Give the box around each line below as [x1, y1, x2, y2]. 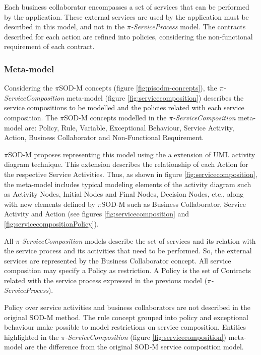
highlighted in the [4, 331, 59, 342]
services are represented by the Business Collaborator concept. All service [4, 255, 231, 265]
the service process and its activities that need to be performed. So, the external [4, 245, 252, 256]
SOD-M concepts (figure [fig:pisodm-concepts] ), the [59, 82, 217, 93]
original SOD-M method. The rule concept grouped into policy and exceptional [4, 312, 248, 322]
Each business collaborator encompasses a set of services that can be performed [4, 2, 249, 12]
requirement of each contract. [4, 41, 95, 52]
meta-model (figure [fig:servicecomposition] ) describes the [67, 92, 244, 103]
